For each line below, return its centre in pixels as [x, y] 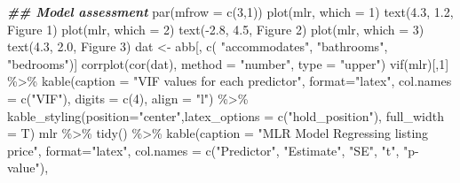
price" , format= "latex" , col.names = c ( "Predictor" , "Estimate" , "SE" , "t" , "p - [213, 150]
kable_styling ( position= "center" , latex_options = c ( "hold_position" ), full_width [226, 115]
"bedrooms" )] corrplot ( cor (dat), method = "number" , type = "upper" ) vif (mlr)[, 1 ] [228, 63]
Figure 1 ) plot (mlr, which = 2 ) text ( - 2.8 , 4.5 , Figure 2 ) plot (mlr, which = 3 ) [216, 29]
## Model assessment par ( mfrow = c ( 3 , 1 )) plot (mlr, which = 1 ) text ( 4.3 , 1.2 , [230, 11]
